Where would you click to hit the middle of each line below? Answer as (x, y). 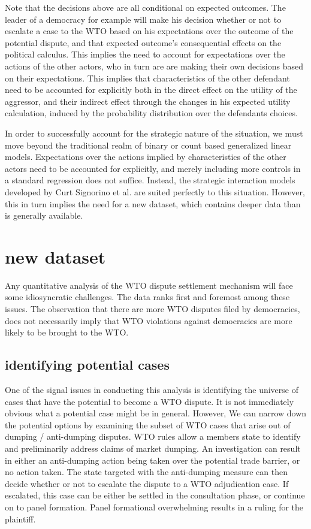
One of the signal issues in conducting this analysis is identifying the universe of (152, 389)
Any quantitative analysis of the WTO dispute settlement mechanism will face (149, 285)
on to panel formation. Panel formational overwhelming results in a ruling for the (154, 507)
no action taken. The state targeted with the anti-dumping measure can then (146, 472)
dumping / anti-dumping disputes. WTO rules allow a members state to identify (153, 436)
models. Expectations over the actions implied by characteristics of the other (146, 157)
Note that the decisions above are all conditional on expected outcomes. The (145, 7)
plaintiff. (20, 519)
